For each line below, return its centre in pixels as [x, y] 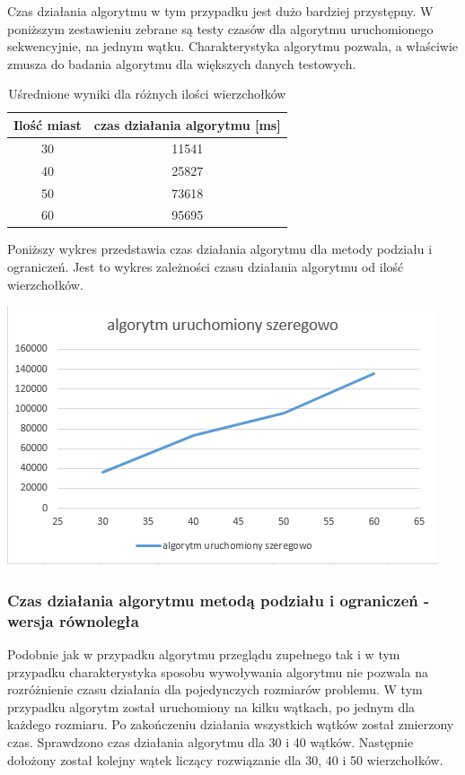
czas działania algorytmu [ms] [187, 124]
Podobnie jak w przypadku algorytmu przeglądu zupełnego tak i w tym [204, 653]
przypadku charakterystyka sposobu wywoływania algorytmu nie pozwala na [218, 671]
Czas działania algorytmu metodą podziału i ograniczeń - [219, 600]
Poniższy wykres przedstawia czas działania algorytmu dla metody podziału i [220, 249]
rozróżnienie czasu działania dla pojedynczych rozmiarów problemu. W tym [215, 689]
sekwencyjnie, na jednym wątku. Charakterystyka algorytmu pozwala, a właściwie [233, 46]
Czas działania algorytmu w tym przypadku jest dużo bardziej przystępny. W [220, 11]
